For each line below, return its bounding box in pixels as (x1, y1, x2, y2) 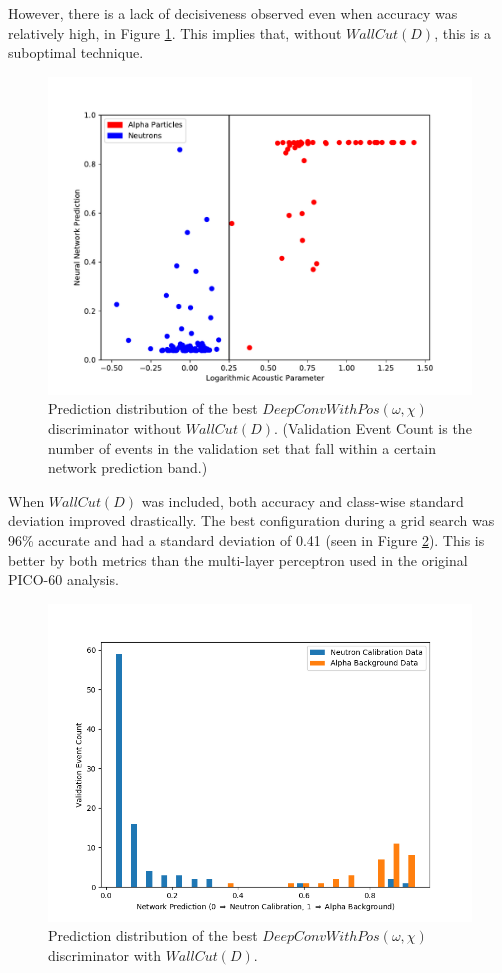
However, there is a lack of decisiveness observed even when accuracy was (8, 3, 458, 23)
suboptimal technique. (8, 42, 144, 63)
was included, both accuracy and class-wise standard (141, 490, 464, 511)
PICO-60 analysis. (8, 569, 119, 590)
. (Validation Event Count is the (274, 417, 472, 438)
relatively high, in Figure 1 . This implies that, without (8, 22, 342, 43)
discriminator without (48, 417, 182, 438)
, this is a (434, 22, 492, 43)
